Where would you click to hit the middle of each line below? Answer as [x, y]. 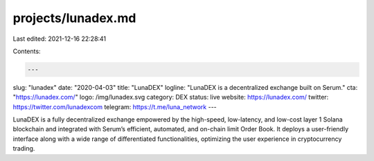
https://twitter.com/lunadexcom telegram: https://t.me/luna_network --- [115, 106]
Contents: [27, 51]
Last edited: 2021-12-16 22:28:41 [60, 39]
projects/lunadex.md [74, 18]
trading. [24, 149]
